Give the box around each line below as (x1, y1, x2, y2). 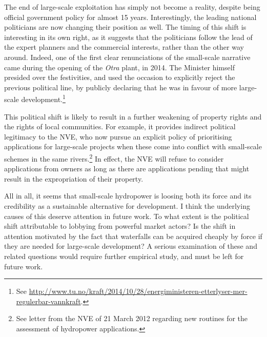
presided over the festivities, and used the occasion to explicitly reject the (4, 72, 235, 83)
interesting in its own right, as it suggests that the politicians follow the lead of (4, 31, 253, 42)
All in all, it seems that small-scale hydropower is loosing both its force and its (4, 190, 252, 201)
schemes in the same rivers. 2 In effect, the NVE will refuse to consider (4, 151, 224, 164)
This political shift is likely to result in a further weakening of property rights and (4, 111, 262, 122)
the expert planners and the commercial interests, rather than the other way (4, 42, 244, 52)
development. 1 (21, 92, 66, 104)
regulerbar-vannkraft (16, 295, 81, 306)
